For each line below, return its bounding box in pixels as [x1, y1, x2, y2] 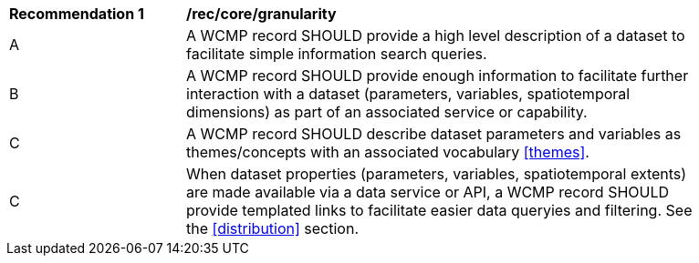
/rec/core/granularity [186, 5, 337, 23]
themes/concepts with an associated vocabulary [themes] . [186, 143, 589, 161]
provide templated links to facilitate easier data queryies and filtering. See [186, 201, 693, 219]
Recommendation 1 [9, 5, 144, 23]
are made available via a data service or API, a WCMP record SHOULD [186, 183, 670, 201]
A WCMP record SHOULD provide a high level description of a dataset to [186, 26, 685, 45]
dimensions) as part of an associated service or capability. [186, 103, 588, 121]
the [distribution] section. [186, 219, 360, 238]
